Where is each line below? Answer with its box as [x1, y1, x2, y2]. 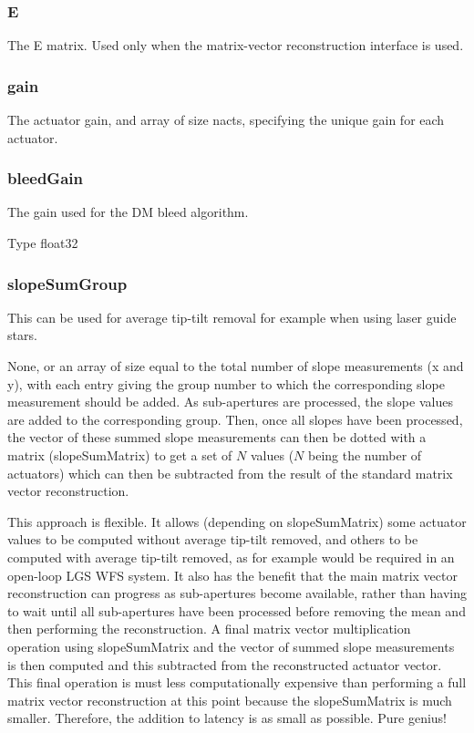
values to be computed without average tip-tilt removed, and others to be [7, 530, 418, 549]
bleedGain [7, 167, 83, 190]
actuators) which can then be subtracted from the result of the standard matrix [7, 463, 453, 482]
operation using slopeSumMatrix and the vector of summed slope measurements [7, 636, 455, 656]
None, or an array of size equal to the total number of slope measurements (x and [7, 356, 464, 376]
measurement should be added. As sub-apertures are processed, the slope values [7, 392, 453, 411]
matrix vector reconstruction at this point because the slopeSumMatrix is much [7, 690, 452, 709]
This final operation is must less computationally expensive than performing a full [7, 673, 467, 692]
